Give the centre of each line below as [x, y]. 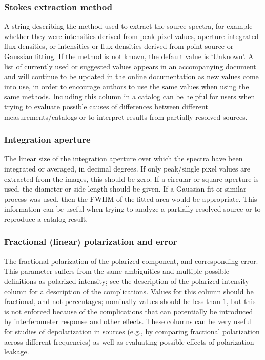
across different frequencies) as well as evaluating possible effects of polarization [129, 341]
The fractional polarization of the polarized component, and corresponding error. [131, 261]
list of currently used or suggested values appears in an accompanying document [130, 66]
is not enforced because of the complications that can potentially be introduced [129, 311]
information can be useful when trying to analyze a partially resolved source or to [132, 209]
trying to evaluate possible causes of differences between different [106, 106]
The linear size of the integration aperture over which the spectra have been [124, 158]
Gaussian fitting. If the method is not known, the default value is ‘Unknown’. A [129, 56]
